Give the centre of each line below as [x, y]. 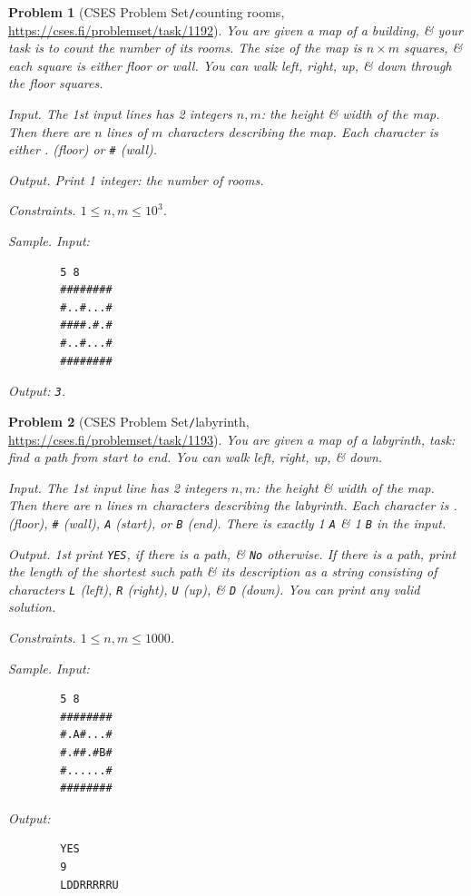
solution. [32, 607]
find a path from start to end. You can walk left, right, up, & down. [196, 457]
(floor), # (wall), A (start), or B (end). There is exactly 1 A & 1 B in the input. [227, 522]
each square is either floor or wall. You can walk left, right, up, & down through [230, 65]
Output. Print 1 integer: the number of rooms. [136, 179]
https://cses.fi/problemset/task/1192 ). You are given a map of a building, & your [235, 30]
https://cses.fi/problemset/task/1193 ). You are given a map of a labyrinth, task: [232, 439]
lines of [127, 131]
